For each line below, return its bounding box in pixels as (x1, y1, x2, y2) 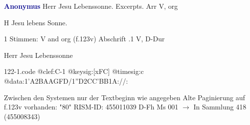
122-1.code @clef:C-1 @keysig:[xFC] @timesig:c (4, 66, 144, 76)
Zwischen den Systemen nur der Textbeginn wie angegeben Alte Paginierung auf (4, 92, 245, 102)
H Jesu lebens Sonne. (4, 17, 68, 27)
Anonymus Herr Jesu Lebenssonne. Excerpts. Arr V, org (4, 1, 178, 11)
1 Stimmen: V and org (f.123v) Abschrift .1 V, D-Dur (4, 34, 165, 44)
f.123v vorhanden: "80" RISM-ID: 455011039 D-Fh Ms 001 (4, 102, 179, 112)
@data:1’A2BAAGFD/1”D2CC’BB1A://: (4, 75, 128, 86)
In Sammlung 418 (193, 102, 247, 112)
